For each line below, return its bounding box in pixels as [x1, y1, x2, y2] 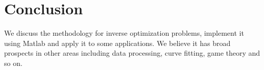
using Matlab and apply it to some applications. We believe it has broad [4, 37, 231, 48]
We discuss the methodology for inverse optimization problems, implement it [4, 28, 244, 38]
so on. [4, 57, 22, 68]
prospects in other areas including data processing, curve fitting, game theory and [4, 48, 260, 58]
